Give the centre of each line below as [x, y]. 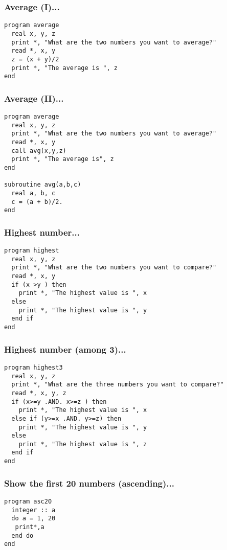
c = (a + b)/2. [37, 202]
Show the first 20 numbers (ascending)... [89, 483]
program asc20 [28, 501]
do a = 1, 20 [33, 519]
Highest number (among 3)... [65, 349]
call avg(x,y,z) [39, 151]
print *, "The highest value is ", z [83, 444]
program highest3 [33, 367]
